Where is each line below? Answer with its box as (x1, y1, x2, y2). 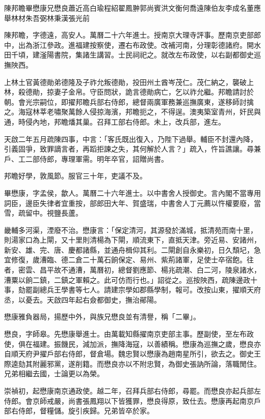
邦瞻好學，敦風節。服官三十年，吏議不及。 (4, 170, 147, 181)
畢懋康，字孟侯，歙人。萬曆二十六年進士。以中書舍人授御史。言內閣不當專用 (4, 187, 261, 198)
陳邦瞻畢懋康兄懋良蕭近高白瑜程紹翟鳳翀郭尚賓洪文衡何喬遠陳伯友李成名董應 (4, 3, 261, 13)
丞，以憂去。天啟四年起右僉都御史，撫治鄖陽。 (4, 294, 161, 305)
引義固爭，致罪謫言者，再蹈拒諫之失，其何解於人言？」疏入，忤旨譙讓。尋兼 (4, 143, 261, 154)
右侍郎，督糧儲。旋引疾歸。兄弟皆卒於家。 (11, 405, 154, 416)
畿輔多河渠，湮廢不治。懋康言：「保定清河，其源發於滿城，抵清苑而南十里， (4, 224, 257, 235)
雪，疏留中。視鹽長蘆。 (4, 207, 83, 218)
